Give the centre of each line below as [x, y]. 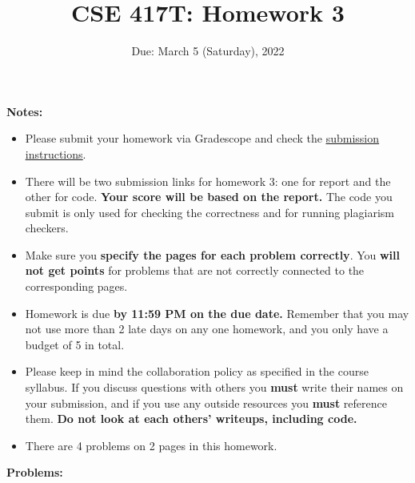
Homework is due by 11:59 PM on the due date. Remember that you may [217, 313]
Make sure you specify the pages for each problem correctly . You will [213, 254]
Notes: [25, 111]
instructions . [56, 153]
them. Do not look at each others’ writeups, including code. [191, 419]
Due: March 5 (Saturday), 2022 [208, 51]
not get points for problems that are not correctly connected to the [195, 270]
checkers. [47, 228]
